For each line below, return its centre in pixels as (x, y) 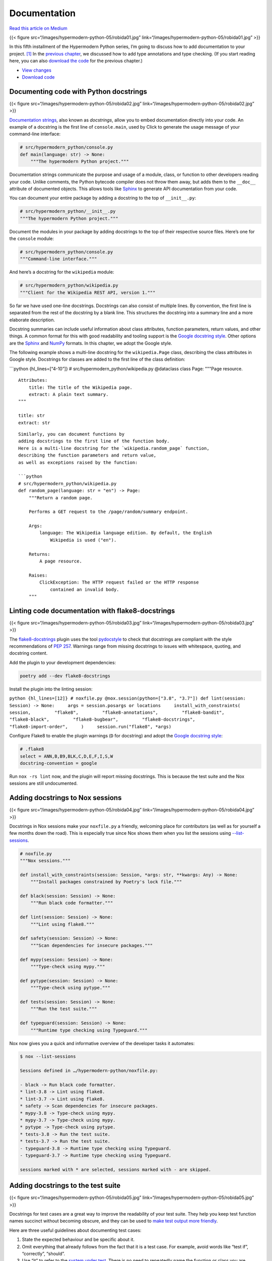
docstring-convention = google (59, 763)
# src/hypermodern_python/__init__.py (68, 211)
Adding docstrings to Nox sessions (65, 798)
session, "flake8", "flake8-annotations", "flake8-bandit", (117, 712)
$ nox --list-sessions (48, 1056)
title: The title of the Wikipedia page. (81, 387)
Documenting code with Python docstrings (78, 92)
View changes (37, 70)
